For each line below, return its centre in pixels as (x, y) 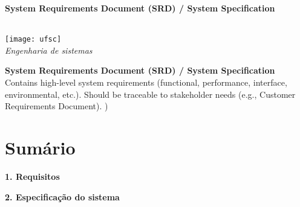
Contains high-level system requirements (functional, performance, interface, (146, 82)
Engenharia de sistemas (49, 50)
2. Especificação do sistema (62, 196)
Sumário (40, 147)
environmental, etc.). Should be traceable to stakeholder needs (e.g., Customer (150, 94)
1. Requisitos (32, 176)
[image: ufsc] (33, 40)
